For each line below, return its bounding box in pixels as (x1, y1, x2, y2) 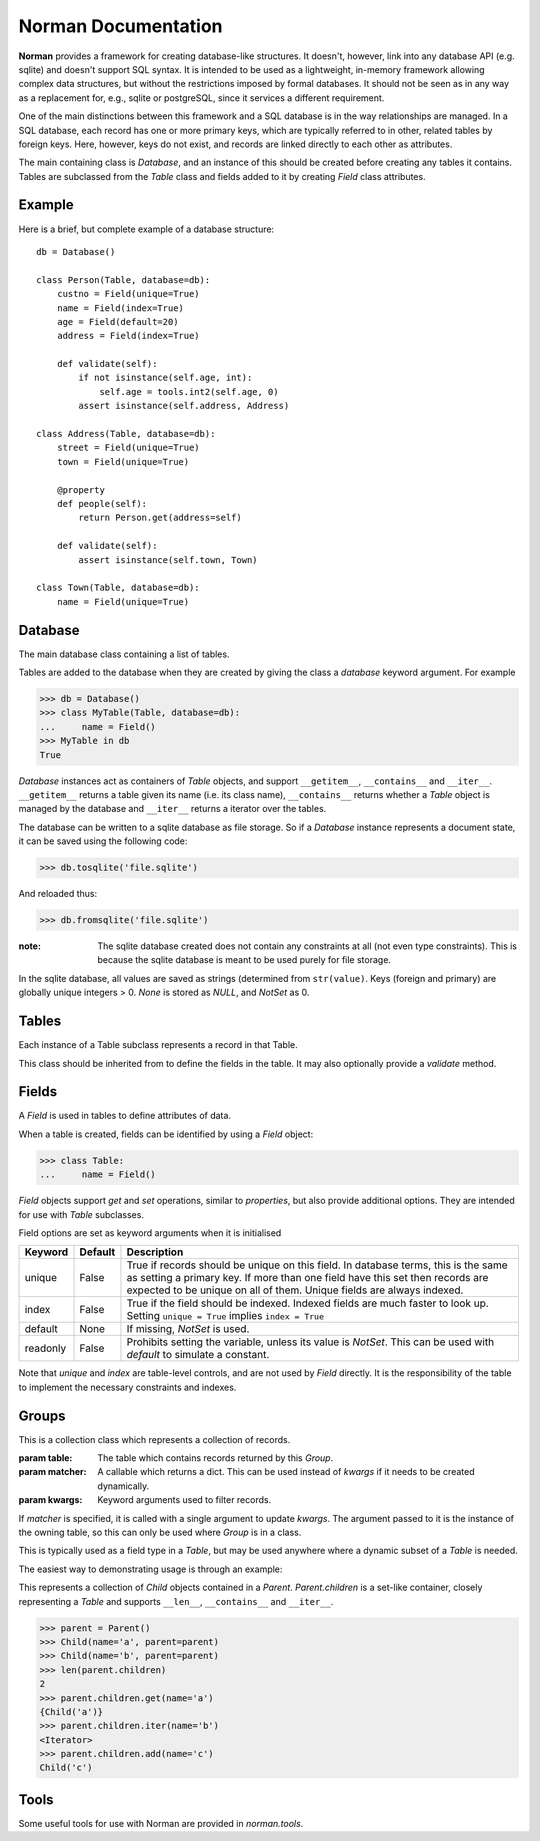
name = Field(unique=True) (56, 596, 190, 607)
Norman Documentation (18, 15, 224, 37)
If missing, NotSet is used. (126, 1322, 250, 1336)
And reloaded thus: (18, 888, 98, 900)
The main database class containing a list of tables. (18, 648, 230, 660)
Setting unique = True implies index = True (126, 1309, 325, 1323)
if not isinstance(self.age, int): (78, 372, 253, 384)
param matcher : (18, 1466, 87, 1478)
